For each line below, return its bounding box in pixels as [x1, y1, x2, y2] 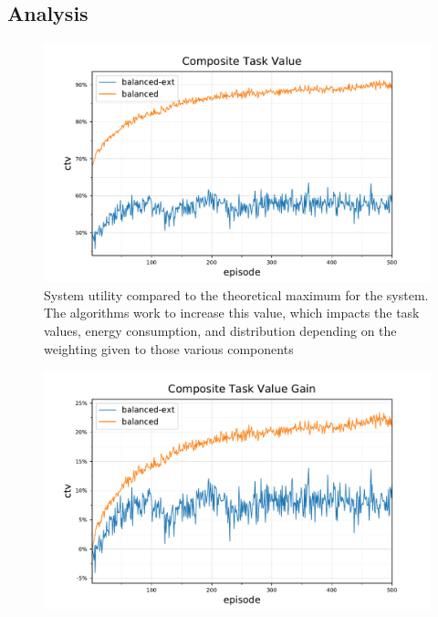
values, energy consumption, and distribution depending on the [44, 321, 397, 340]
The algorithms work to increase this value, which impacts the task [44, 303, 420, 322]
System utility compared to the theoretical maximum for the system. [44, 285, 429, 304]
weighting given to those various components [44, 339, 294, 358]
